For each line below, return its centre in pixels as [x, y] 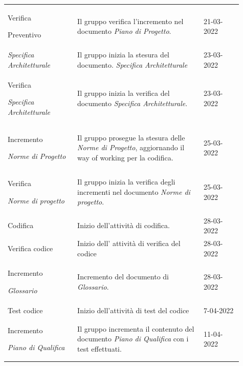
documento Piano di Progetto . [124, 31]
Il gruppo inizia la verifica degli [126, 182]
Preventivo [25, 35]
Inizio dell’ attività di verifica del [129, 243]
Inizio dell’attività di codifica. [124, 225]
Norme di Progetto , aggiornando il [131, 147]
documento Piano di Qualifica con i [133, 339]
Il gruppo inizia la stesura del [123, 55]
